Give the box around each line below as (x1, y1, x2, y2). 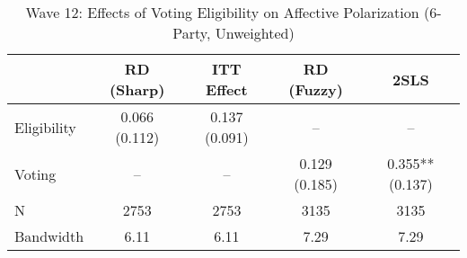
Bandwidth (14, 226, 84, 246)
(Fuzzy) (288, 79, 343, 100)
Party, (172, 22, 211, 43)
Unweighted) (215, 22, 295, 43)
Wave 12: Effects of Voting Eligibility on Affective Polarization (25, 2, 419, 22)
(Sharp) (109, 79, 165, 100)
